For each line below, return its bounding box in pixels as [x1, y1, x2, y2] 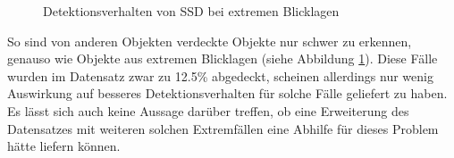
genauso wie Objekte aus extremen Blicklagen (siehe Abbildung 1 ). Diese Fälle [7, 49, 438, 68]
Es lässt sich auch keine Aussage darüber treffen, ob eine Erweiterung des [7, 101, 409, 120]
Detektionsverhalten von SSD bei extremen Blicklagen [43, 2, 340, 20]
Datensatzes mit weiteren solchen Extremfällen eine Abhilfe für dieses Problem [7, 119, 439, 137]
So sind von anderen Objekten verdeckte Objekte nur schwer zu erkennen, [7, 31, 412, 50]
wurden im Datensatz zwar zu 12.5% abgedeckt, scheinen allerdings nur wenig [7, 66, 433, 85]
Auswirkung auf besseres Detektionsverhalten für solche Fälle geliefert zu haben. [7, 84, 448, 103]
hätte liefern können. [7, 137, 121, 155]
